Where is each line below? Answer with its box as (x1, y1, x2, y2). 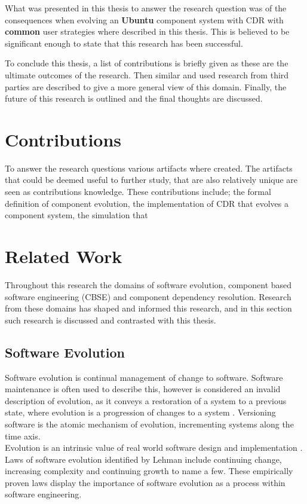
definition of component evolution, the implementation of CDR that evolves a (5, 197, 288, 209)
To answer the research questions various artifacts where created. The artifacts (5, 161, 293, 174)
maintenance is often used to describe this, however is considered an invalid (5, 383, 281, 395)
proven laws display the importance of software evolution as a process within (5, 476, 285, 488)
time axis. (5, 429, 41, 442)
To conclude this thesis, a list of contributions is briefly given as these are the (5, 57, 288, 69)
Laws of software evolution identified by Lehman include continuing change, (5, 453, 282, 465)
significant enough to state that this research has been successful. (5, 36, 243, 49)
